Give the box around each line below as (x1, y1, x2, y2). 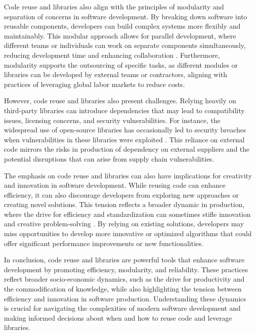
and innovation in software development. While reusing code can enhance (4, 180, 226, 190)
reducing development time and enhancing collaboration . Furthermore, (4, 49, 220, 60)
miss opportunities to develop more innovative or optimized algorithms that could (4, 228, 252, 239)
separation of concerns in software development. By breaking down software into (4, 11, 247, 21)
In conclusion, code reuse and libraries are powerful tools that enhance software (4, 254, 245, 265)
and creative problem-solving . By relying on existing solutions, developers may (4, 218, 244, 229)
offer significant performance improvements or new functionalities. (4, 238, 204, 248)
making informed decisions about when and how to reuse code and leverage (4, 312, 232, 323)
